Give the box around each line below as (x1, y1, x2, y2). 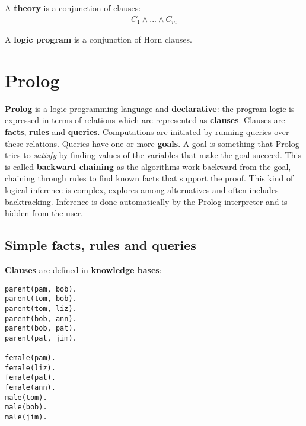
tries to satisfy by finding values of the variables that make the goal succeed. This (5, 149, 301, 161)
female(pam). (5, 354, 56, 363)
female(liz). (5, 363, 56, 372)
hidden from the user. (5, 207, 84, 219)
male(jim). (5, 413, 47, 422)
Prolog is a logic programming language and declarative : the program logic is (5, 102, 295, 114)
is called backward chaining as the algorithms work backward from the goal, (5, 160, 291, 172)
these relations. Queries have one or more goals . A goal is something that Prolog (5, 137, 299, 149)
